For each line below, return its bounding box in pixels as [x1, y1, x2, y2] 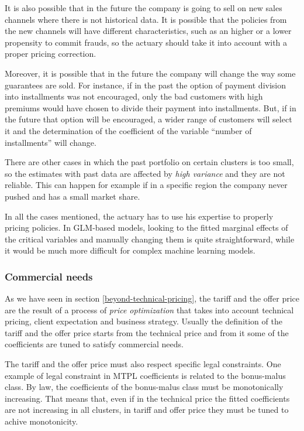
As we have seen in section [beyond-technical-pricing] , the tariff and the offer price [5, 292, 299, 305]
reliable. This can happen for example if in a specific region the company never [5, 179, 288, 191]
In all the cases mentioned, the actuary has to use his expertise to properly [5, 210, 274, 222]
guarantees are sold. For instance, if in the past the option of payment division [5, 78, 286, 91]
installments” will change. [5, 136, 96, 148]
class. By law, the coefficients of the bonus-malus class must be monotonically [5, 381, 284, 393]
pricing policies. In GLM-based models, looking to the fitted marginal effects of [5, 221, 288, 234]
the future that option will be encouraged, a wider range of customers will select [5, 113, 292, 125]
